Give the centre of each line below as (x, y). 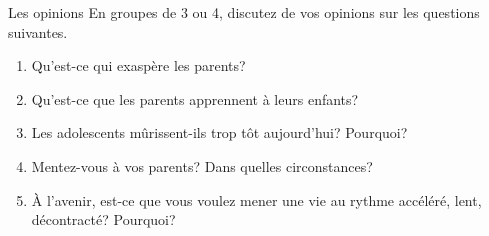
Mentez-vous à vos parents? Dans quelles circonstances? (202, 165)
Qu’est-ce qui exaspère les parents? (138, 65)
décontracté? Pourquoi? (103, 219)
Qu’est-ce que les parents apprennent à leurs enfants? (195, 98)
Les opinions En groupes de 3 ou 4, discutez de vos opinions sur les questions (244, 12)
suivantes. (38, 31)
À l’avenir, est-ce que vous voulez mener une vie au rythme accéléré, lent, (256, 199)
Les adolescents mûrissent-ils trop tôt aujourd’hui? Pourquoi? (219, 132)
